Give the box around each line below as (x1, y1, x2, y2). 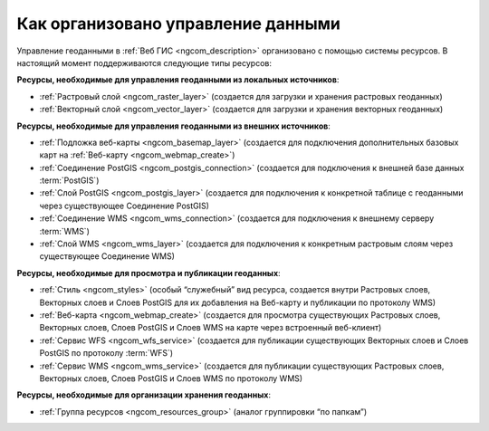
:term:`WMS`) (39, 225, 90, 236)
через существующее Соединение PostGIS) (39, 200, 210, 211)
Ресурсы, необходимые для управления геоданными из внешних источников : (16, 120, 331, 131)
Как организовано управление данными (16, 14, 341, 34)
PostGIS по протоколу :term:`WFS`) (39, 348, 174, 359)
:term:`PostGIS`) (39, 175, 100, 186)
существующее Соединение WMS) (39, 251, 176, 262)
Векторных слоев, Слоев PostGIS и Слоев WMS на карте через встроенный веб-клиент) (39, 322, 382, 333)
